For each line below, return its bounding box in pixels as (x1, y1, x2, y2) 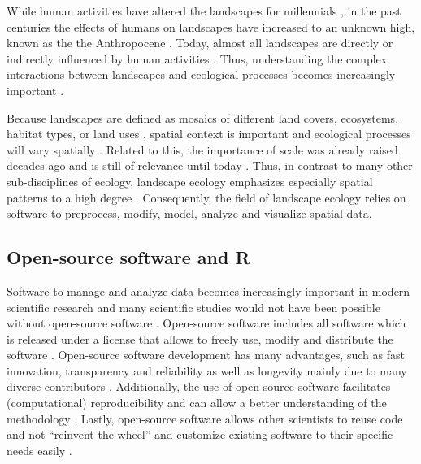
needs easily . (7, 441, 72, 458)
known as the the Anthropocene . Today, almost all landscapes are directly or (7, 34, 393, 51)
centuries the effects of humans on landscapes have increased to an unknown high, (7, 18, 415, 35)
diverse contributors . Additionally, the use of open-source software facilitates (7, 378, 391, 395)
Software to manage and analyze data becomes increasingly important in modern (7, 282, 410, 299)
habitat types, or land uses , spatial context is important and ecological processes (7, 125, 411, 142)
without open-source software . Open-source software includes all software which (7, 314, 406, 332)
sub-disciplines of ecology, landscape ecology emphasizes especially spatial (7, 172, 373, 189)
